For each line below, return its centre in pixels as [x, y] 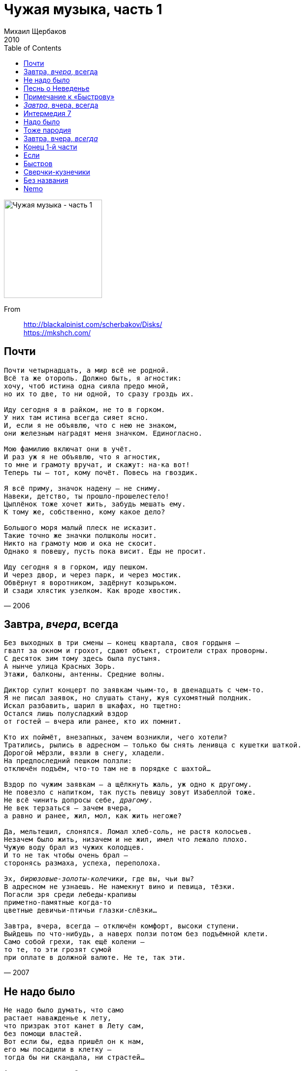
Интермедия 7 [48, 113]
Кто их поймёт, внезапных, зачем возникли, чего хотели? [116, 737]
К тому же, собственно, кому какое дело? [85, 512]
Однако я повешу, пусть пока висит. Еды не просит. [105, 551]
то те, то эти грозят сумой [58, 950]
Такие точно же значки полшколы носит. [80, 535]
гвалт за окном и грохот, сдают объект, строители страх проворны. [136, 651]
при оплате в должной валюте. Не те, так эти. [95, 958]
